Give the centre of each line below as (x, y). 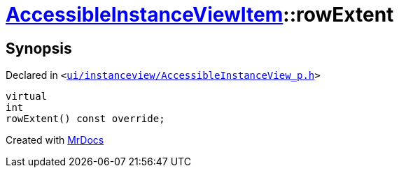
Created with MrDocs (55, 140)
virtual (27, 97)
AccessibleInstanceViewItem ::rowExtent (200, 15)
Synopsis (39, 48)
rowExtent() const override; (85, 119)
